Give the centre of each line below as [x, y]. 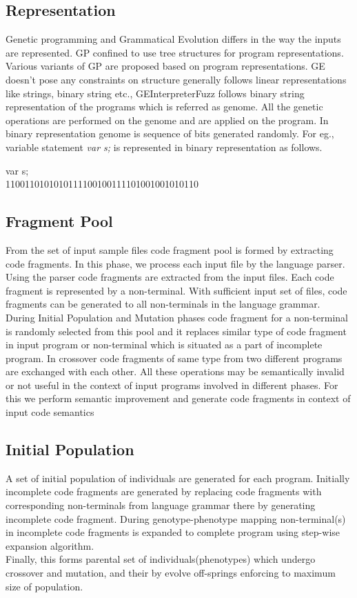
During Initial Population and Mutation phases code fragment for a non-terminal [177, 317]
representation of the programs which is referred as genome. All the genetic [164, 107]
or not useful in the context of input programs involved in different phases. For [172, 385]
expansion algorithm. [50, 545]
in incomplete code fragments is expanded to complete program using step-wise [173, 532]
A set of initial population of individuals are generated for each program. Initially [178, 478]
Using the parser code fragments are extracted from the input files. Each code [170, 277]
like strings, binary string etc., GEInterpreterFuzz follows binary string [155, 93]
